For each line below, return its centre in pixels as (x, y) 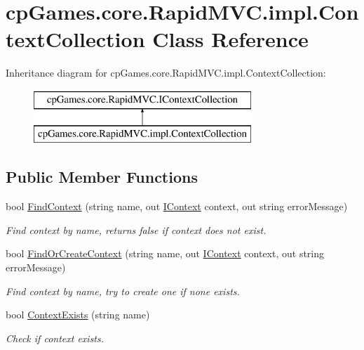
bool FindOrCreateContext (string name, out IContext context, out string (165, 253)
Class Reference (230, 39)
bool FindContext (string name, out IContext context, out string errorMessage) (177, 206)
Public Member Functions (102, 177)
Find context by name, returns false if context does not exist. (136, 229)
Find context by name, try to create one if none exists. (123, 291)
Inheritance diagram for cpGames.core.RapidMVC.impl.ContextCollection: (166, 73)
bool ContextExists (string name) (78, 315)
